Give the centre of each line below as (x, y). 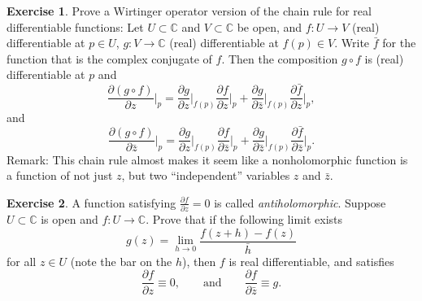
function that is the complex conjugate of (109, 58)
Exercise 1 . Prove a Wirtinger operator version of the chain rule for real (189, 11)
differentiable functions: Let (75, 26)
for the (399, 43)
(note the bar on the (121, 261)
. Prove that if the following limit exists (244, 219)
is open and (70, 219)
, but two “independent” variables (206, 175)
